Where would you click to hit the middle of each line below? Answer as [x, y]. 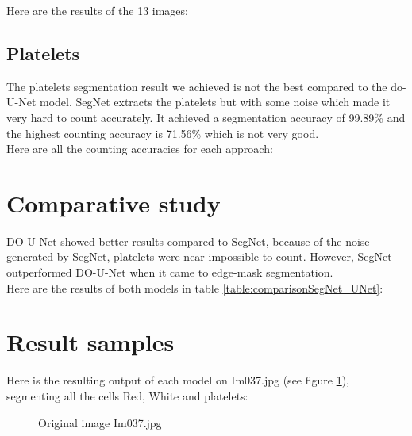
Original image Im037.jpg [100, 422]
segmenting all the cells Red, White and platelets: [127, 395]
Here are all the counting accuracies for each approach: [140, 149]
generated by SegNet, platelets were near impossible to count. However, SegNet [199, 256]
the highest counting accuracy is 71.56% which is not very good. [163, 133]
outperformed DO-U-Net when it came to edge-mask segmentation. [170, 272]
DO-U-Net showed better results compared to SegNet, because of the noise [188, 241]
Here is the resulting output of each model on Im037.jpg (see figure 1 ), [178, 380]
